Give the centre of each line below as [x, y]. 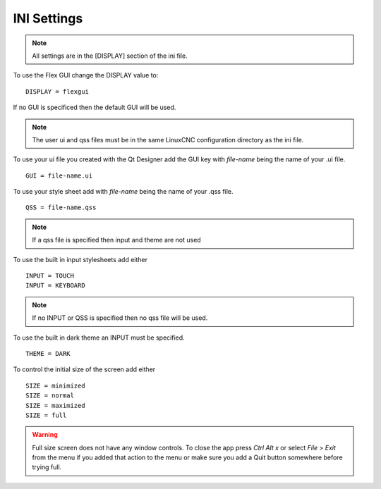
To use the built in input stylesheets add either [80, 259]
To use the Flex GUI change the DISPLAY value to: [86, 75]
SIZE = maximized [55, 406]
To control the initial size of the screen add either [84, 369]
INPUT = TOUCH [50, 276]
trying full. [47, 467]
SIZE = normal [50, 396]
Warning [45, 435]
